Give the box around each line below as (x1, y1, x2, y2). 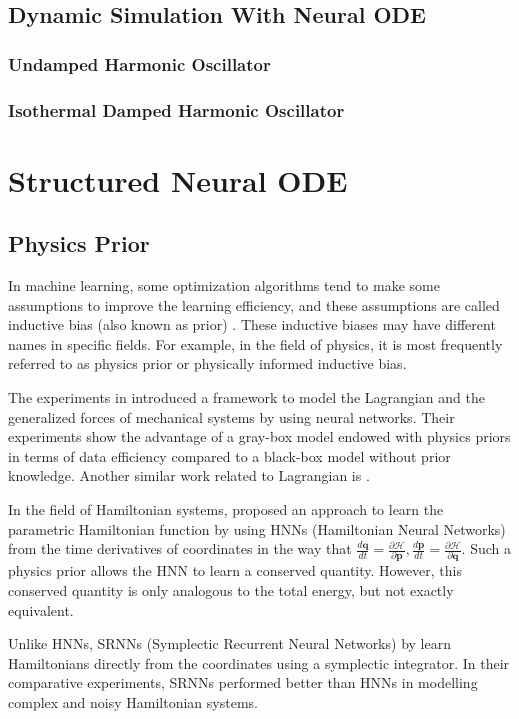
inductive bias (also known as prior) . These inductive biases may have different (8, 314, 496, 335)
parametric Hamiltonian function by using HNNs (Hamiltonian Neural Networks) (8, 518, 506, 539)
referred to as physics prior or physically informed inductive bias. (8, 353, 407, 374)
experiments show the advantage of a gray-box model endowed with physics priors (8, 426, 511, 447)
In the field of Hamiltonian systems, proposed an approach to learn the (8, 498, 444, 519)
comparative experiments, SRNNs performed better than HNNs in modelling (8, 672, 478, 693)
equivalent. (8, 599, 74, 620)
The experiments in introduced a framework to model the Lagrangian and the (8, 387, 485, 408)
